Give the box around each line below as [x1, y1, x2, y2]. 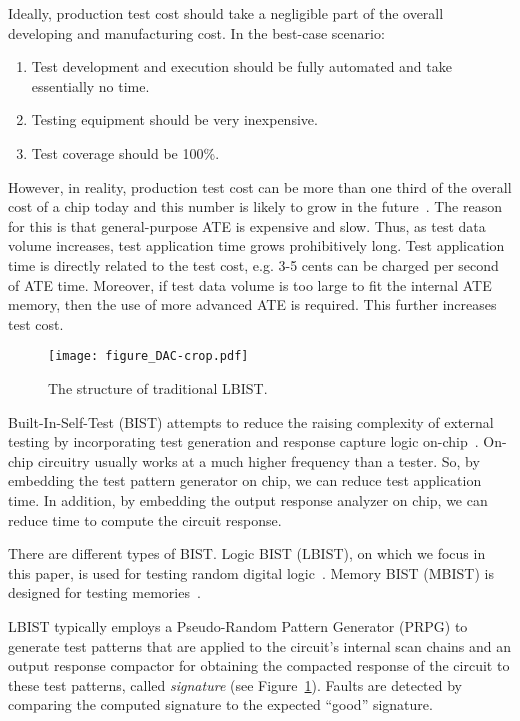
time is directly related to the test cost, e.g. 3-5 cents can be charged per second [8, 254, 499, 275]
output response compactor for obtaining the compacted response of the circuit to [8, 655, 510, 676]
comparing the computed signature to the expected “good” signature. [8, 694, 433, 715]
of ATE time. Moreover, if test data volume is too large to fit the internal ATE [8, 274, 492, 295]
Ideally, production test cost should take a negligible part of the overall [8, 3, 444, 23]
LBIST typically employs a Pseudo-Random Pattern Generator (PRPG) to [8, 615, 468, 636]
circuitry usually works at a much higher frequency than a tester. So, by [37, 450, 480, 471]
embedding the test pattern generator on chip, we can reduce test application [8, 470, 482, 491]
